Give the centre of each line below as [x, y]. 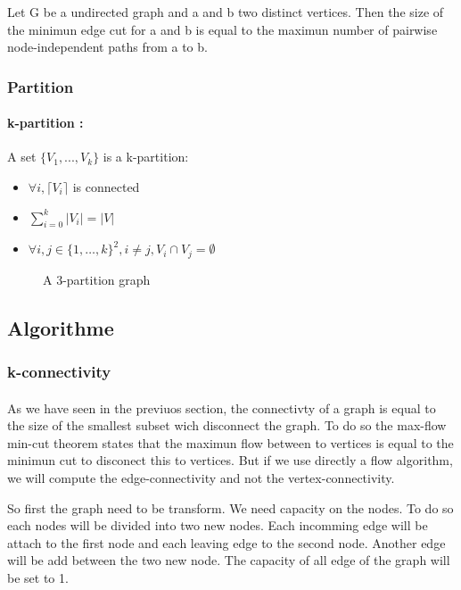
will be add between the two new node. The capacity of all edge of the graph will [229, 560]
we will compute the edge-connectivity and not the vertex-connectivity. [201, 478]
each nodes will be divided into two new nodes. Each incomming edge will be [218, 525]
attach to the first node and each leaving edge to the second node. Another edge [226, 542]
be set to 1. [38, 578]
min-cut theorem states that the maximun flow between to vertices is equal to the [230, 442]
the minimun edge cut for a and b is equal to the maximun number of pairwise [222, 29]
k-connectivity [59, 372]
